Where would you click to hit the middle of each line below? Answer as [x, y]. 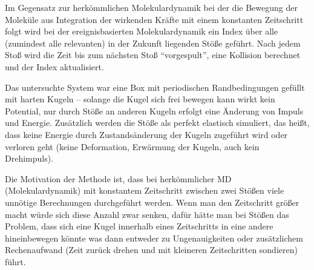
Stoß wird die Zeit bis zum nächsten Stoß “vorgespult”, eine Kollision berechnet [153, 55]
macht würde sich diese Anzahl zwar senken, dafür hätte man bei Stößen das [147, 214]
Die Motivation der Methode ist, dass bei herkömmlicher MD [118, 178]
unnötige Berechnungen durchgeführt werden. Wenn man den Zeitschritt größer [152, 202]
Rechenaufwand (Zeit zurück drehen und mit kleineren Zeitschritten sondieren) [151, 250]
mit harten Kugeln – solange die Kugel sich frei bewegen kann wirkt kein [140, 99]
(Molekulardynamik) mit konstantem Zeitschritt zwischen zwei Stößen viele [145, 190]
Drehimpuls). [29, 158]
